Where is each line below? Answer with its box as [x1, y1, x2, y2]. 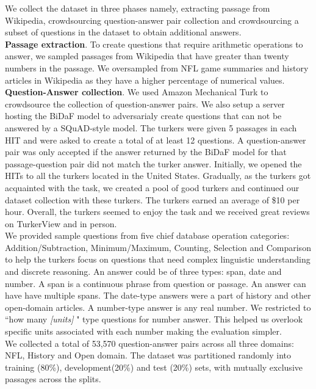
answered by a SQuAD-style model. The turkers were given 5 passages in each [5, 121, 297, 134]
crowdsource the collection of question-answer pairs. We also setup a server [5, 97, 285, 110]
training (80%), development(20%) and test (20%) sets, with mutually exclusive [5, 360, 303, 373]
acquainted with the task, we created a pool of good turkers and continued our [5, 181, 300, 194]
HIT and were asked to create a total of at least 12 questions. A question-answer [5, 133, 306, 146]
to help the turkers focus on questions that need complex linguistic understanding [5, 253, 311, 266]
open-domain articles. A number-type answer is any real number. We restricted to [5, 300, 311, 313]
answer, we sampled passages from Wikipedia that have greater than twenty [5, 49, 289, 62]
